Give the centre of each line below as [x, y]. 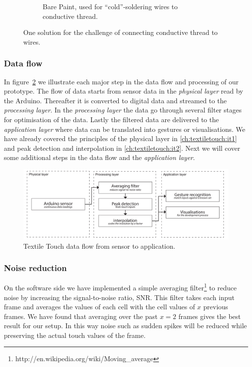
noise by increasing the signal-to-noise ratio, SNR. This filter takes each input [119, 297]
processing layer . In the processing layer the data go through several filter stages [123, 110]
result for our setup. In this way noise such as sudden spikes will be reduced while [126, 326]
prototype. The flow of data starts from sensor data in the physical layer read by [124, 91]
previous [216, 307]
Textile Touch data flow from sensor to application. [99, 246]
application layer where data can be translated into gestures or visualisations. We [125, 129]
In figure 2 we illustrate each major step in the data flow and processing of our [121, 81]
